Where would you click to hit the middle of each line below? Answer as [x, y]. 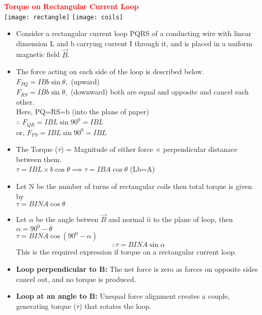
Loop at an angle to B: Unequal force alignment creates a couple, [123, 296]
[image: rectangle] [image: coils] [64, 17]
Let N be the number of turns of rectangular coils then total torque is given [134, 186]
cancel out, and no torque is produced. [76, 279]
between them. [39, 159]
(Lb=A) [142, 169]
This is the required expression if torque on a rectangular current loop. [126, 252]
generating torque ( [46, 306]
